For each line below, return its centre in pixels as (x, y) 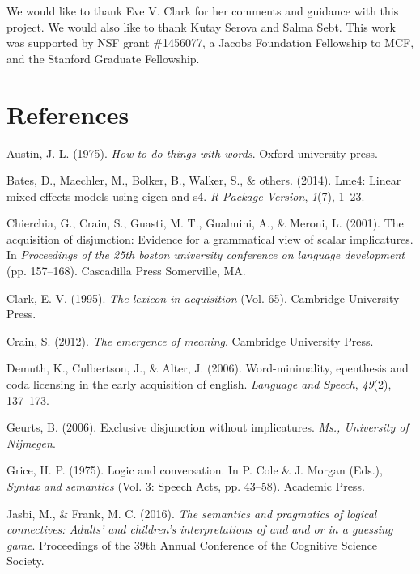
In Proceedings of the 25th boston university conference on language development (206, 255)
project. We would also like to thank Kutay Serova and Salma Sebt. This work (201, 26)
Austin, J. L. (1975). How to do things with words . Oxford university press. (192, 153)
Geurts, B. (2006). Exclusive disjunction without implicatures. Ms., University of (208, 427)
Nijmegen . (31, 442)
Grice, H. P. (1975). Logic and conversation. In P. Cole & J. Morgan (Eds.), (195, 470)
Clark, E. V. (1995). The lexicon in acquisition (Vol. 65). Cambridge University (203, 298)
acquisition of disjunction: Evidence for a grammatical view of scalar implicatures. (210, 238)
